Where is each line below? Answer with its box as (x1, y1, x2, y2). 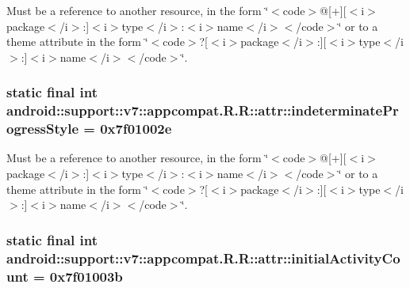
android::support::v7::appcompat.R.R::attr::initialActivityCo (6, 248, 400, 267)
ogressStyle (6, 119, 79, 138)
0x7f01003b (49, 266, 123, 286)
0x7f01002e (100, 119, 172, 138)
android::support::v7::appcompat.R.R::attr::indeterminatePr (6, 100, 399, 120)
